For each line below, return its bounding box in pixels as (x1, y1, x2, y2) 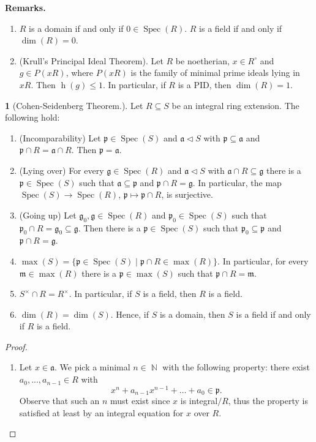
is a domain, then (159, 307, 225, 320)
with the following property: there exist (162, 361, 310, 373)
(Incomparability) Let (19, 131, 101, 144)
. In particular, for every (217, 254, 309, 267)
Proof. (5, 340, 28, 353)
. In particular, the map (192, 176, 282, 189)
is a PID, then (178, 78, 231, 91)
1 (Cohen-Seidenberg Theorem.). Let (5, 99, 143, 111)
